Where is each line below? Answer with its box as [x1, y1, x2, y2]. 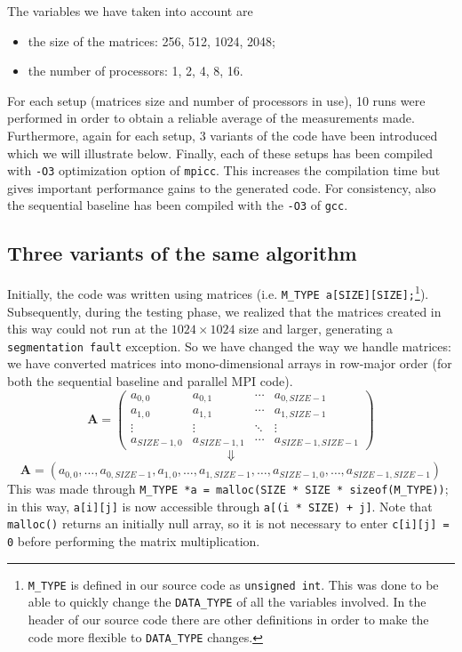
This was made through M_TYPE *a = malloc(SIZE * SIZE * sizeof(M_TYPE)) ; [7, 479, 449, 498]
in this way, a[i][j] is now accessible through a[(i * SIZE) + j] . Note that [7, 496, 433, 515]
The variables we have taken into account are [7, 2, 253, 20]
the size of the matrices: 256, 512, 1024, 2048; [28, 31, 276, 50]
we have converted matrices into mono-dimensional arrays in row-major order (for [7, 354, 452, 373]
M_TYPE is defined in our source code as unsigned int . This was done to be [28, 575, 439, 593]
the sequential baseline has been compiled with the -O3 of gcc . [7, 196, 348, 214]
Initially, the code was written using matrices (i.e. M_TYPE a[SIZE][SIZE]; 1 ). [7, 282, 429, 302]
